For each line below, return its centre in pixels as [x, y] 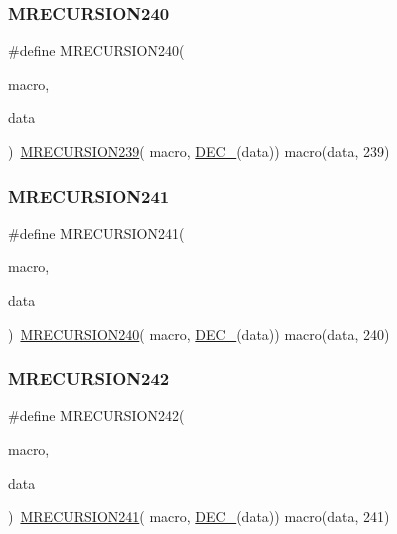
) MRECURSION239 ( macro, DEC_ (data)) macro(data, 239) [199, 151]
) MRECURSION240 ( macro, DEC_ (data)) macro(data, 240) [199, 333]
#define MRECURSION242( [96, 415]
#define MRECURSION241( [96, 232]
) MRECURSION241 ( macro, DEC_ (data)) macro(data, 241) [199, 516]
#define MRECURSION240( [96, 50]
